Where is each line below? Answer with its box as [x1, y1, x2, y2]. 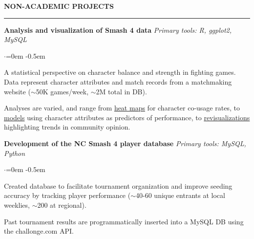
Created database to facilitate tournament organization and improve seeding [4, 180, 233, 191]
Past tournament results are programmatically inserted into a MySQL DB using [4, 216, 244, 226]
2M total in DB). [96, 86, 147, 96]
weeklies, [4, 199, 30, 210]
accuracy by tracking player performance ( [4, 190, 131, 200]
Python [4, 148, 25, 158]
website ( [4, 86, 31, 96]
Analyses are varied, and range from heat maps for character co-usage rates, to [4, 103, 240, 113]
